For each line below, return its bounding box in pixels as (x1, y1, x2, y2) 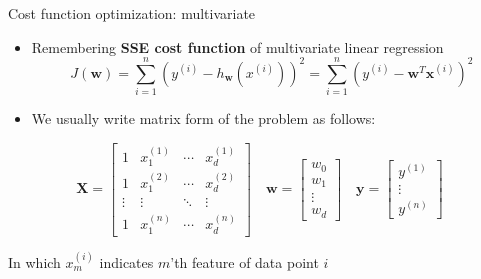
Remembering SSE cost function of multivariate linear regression (31, 36, 444, 57)
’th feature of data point (170, 251, 319, 272)
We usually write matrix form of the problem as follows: (31, 108, 376, 129)
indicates (99, 251, 154, 272)
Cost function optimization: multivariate (8, 3, 256, 23)
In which (8, 251, 61, 272)
